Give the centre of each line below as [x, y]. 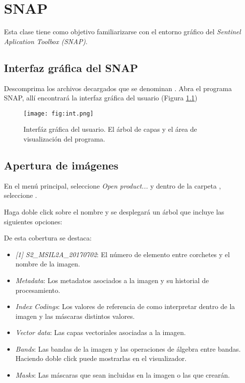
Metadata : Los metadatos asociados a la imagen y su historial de [112, 280]
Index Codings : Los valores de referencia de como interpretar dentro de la [125, 306]
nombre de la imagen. [48, 264]
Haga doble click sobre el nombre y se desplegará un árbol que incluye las [114, 211]
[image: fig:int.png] [59, 113]
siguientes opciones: [33, 221]
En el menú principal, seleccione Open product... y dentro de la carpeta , [112, 185]
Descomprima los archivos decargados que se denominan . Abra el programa [118, 88]
